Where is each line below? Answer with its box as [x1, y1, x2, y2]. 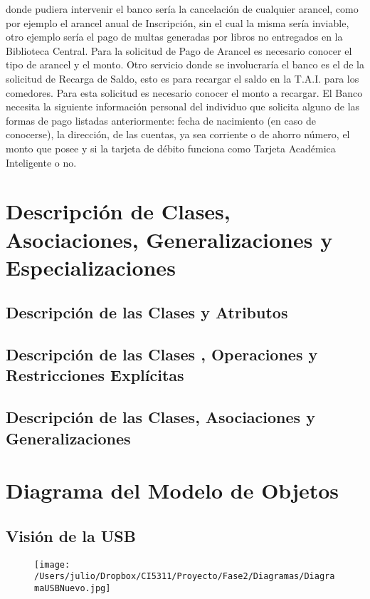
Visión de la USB [6, 524, 136, 546]
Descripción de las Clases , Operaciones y [6, 343, 318, 365]
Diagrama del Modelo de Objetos [6, 476, 339, 505]
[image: [34, 559, 70, 570]
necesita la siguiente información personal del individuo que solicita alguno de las [6, 99, 360, 114]
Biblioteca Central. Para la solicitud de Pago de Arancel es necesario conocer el [6, 43, 352, 58]
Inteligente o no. [6, 155, 77, 170]
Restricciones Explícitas [6, 364, 184, 386]
